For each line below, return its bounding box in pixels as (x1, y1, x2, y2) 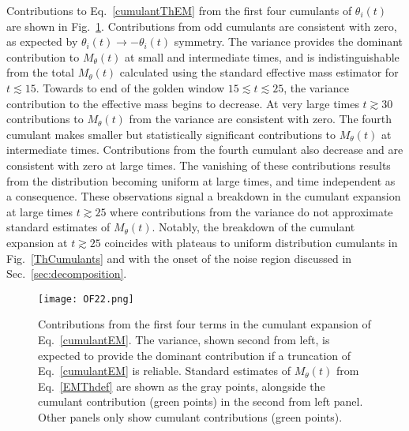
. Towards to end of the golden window (36, 79, 225, 96)
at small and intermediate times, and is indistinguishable (125, 48, 400, 65)
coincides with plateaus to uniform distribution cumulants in (104, 234, 398, 250)
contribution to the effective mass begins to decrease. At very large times (6, 95, 359, 111)
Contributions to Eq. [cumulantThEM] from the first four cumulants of (6, 2, 352, 18)
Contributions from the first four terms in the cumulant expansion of (38, 316, 371, 332)
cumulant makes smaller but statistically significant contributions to (6, 126, 336, 142)
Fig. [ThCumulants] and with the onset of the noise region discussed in (6, 249, 352, 266)
